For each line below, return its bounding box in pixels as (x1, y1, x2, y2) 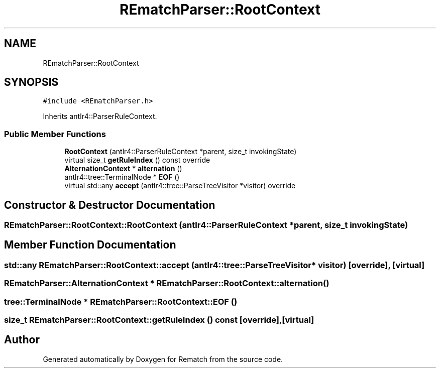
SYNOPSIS (4, 76, 59, 89)
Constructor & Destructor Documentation (4, 198, 215, 211)
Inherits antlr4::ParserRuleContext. (43, 112, 157, 121)
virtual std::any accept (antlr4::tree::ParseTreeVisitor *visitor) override (64, 181, 296, 190)
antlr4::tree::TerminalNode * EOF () (64, 173, 180, 182)
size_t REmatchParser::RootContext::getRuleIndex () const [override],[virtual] (4, 315, 314, 325)
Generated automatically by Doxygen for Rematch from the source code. (43, 354, 283, 363)
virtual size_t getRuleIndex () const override (64, 156, 210, 165)
